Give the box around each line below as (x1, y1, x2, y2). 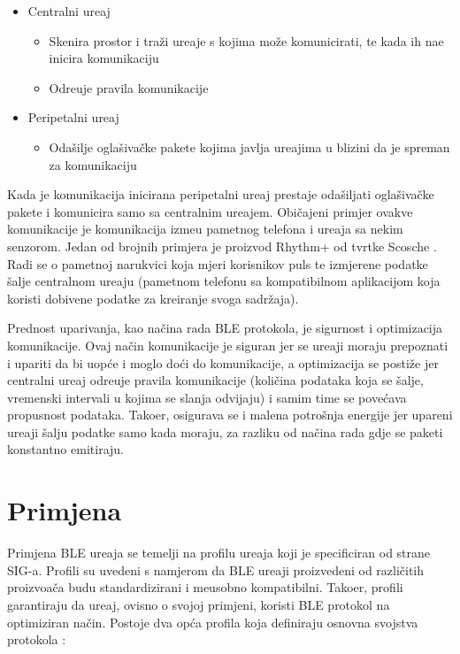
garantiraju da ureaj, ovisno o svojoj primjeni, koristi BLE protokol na (7, 595, 390, 613)
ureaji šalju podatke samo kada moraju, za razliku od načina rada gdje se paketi (7, 422, 443, 441)
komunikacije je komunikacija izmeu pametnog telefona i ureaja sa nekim (7, 219, 403, 238)
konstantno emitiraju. (7, 440, 124, 458)
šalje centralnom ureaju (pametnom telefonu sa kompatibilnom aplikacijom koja (7, 272, 441, 290)
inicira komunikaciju (49, 49, 159, 67)
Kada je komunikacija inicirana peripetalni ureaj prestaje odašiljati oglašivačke (7, 185, 434, 204)
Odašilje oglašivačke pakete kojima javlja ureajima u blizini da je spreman (49, 137, 450, 156)
